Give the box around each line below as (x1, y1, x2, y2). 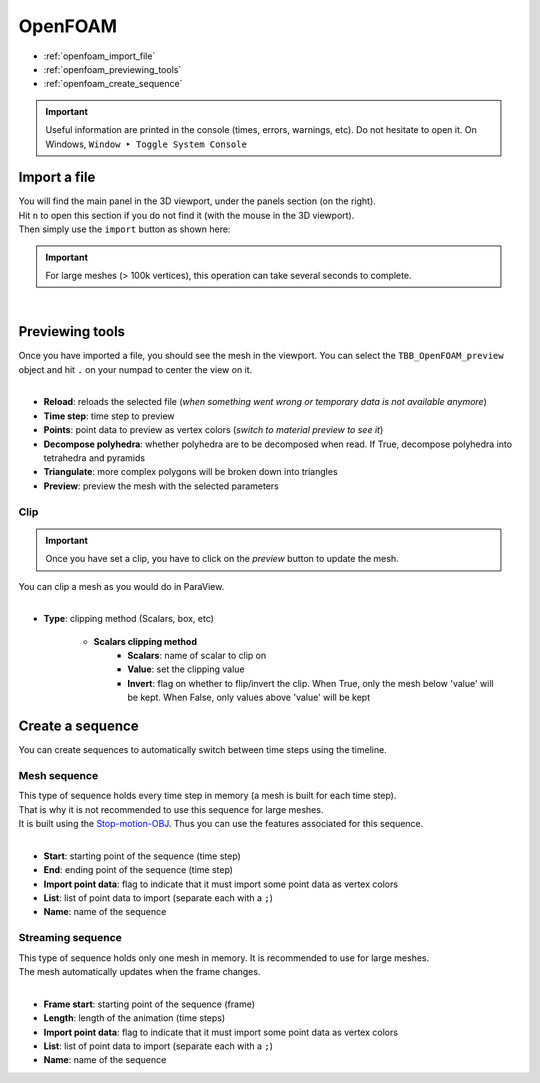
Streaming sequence (18, 931, 122, 945)
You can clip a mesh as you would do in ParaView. (18, 580, 225, 592)
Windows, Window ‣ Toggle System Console (45, 138, 247, 150)
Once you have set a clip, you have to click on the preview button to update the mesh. (45, 553, 399, 565)
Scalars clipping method (93, 635, 197, 647)
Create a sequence (18, 718, 139, 735)
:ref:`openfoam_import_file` (43, 50, 156, 62)
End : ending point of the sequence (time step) (43, 864, 234, 876)
